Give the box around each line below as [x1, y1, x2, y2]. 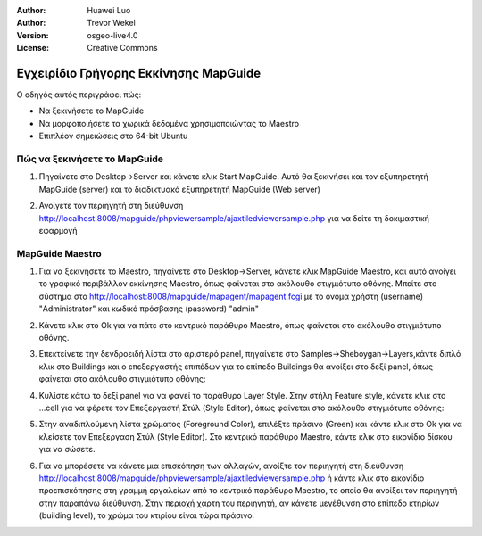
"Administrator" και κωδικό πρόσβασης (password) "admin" [38, 303, 259, 314]
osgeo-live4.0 [87, 29, 138, 40]
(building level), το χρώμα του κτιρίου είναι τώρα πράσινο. [38, 510, 254, 521]
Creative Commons [87, 43, 158, 54]
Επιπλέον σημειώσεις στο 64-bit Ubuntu [38, 130, 188, 142]
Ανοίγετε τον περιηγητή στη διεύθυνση [38, 201, 184, 211]
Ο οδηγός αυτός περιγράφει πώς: [16, 89, 142, 100]
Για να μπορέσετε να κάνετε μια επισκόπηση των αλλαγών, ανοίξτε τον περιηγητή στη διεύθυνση [38, 460, 404, 471]
